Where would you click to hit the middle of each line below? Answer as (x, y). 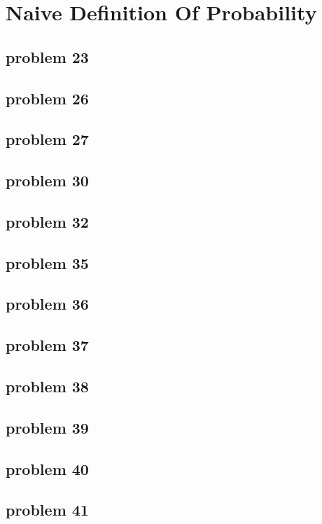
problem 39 (47, 427)
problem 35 (47, 262)
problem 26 (47, 98)
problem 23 (47, 56)
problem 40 (47, 468)
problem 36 (47, 304)
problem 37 (47, 345)
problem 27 (47, 139)
